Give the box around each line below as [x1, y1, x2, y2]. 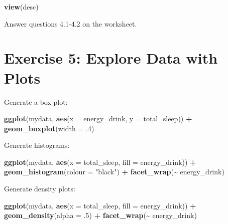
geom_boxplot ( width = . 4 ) [4, 123, 94, 133]
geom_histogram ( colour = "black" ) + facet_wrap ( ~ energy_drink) [4, 166, 224, 177]
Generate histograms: [4, 140, 70, 150]
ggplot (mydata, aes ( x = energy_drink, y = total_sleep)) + [4, 113, 192, 124]
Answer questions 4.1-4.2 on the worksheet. [4, 18, 137, 29]
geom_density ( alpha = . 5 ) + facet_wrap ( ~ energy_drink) [4, 210, 197, 220]
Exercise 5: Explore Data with [4, 48, 218, 68]
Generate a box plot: [4, 96, 68, 107]
